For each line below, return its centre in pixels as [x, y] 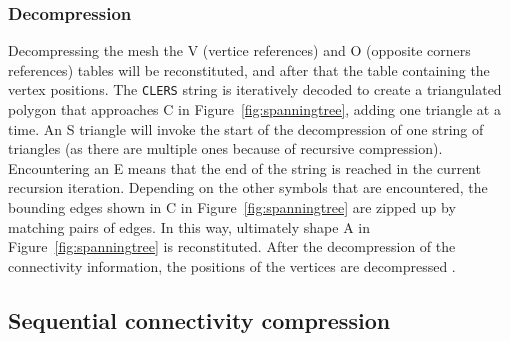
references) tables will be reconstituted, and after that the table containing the [249, 69]
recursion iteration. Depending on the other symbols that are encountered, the [248, 187]
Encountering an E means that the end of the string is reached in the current [244, 167]
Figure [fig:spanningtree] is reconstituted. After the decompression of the [232, 246]
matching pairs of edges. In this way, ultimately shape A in [189, 226]
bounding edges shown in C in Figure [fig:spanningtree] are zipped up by [232, 207]
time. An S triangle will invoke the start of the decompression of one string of [246, 128]
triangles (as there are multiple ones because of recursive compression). [225, 148]
